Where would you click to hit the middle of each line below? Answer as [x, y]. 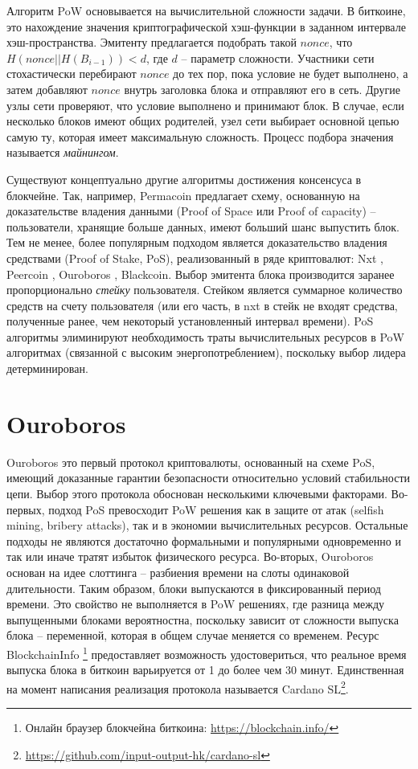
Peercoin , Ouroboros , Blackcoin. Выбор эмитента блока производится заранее [201, 274]
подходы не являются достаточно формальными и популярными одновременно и [204, 540]
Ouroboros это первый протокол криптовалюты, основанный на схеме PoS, [191, 462]
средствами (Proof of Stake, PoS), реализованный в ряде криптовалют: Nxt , [195, 258]
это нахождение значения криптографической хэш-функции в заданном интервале [206, 26]
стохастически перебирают [72, 74]
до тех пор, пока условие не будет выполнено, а [291, 74]
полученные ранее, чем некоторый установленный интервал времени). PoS [190, 321]
